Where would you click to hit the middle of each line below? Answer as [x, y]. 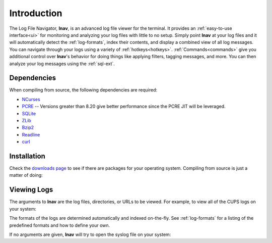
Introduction [36, 13]
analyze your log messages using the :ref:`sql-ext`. [62, 64]
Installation [27, 156]
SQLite [29, 113]
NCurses [31, 99]
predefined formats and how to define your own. [60, 225]
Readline [31, 134]
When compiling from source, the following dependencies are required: [83, 90]
